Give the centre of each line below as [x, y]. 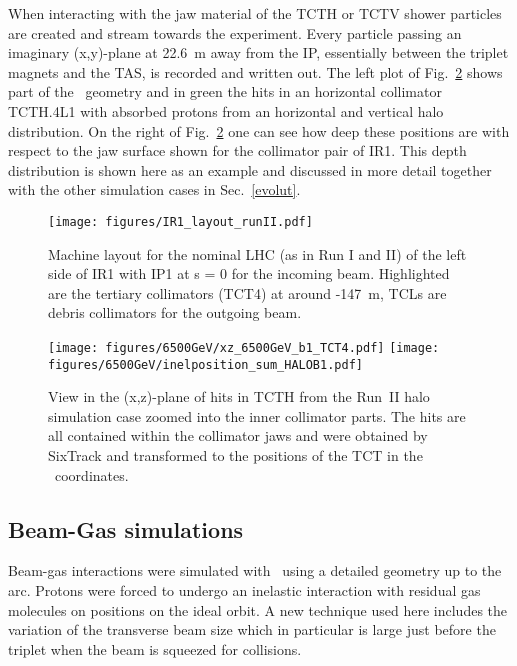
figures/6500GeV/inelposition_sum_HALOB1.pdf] [205, 364]
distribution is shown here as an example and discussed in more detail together [250, 169]
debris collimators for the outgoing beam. [175, 312]
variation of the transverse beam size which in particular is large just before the [252, 629]
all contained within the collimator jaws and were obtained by [238, 435]
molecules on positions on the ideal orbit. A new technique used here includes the [257, 609]
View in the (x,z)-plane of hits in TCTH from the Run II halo [239, 396]
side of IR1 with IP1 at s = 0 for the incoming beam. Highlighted [249, 273]
